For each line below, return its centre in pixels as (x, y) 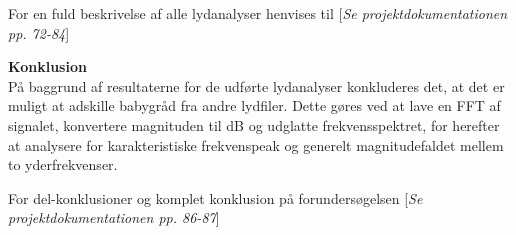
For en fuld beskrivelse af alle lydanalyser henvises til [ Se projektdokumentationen (258, 13)
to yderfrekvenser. (63, 164)
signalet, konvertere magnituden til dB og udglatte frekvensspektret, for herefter (254, 124)
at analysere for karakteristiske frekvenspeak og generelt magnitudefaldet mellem (256, 144)
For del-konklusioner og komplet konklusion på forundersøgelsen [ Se (215, 197)
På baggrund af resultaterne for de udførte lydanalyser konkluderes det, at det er (256, 85)
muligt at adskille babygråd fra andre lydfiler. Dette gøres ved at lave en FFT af (254, 105)
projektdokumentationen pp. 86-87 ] (114, 217)
